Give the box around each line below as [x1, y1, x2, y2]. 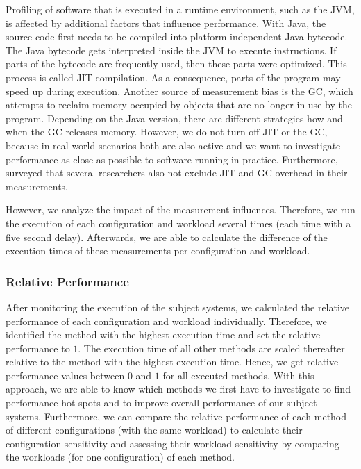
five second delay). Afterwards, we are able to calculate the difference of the [6, 229, 328, 244]
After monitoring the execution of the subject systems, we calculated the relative [6, 299, 350, 314]
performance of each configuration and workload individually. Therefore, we [6, 313, 327, 328]
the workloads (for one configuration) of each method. [6, 450, 235, 464]
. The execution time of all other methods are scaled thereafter [78, 340, 345, 355]
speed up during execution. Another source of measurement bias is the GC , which [6, 83, 353, 98]
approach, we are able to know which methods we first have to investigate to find [6, 381, 351, 396]
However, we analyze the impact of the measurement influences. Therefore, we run [6, 202, 355, 217]
